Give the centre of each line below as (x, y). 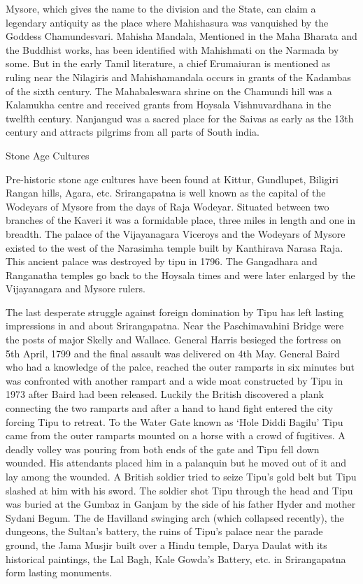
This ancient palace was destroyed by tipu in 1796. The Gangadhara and (162, 261)
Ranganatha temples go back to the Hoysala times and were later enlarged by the (180, 275)
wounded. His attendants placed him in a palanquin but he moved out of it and (176, 463)
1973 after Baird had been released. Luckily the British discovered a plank (165, 394)
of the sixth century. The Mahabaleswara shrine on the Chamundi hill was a (169, 91)
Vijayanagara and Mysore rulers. (76, 289)
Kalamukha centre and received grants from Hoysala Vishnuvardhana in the (169, 105)
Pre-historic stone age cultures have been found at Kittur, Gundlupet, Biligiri (172, 179)
